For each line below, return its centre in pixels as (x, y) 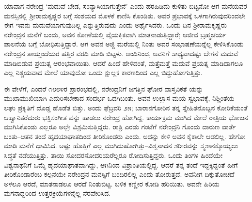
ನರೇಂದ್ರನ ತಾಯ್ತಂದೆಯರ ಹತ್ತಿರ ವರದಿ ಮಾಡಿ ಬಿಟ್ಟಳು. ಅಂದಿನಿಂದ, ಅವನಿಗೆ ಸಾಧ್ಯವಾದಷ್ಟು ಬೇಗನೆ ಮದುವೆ (121, 53)
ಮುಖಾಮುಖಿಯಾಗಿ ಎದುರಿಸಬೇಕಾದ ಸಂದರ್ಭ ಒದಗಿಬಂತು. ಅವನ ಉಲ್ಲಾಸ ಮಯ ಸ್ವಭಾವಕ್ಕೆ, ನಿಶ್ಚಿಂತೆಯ (119, 98)
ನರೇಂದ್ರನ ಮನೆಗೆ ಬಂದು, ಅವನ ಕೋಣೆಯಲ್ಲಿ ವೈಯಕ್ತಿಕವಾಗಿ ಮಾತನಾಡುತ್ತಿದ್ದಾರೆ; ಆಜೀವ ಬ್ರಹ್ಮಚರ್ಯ (115, 34)
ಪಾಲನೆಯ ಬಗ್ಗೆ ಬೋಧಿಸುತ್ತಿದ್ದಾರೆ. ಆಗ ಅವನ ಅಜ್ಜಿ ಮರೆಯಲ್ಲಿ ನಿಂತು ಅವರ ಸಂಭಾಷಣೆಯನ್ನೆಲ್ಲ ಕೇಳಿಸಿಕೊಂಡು (124, 44)
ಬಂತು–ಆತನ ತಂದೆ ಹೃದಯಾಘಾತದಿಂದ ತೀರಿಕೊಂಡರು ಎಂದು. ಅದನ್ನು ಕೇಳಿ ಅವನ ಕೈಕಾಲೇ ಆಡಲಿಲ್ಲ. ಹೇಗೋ (125, 136)
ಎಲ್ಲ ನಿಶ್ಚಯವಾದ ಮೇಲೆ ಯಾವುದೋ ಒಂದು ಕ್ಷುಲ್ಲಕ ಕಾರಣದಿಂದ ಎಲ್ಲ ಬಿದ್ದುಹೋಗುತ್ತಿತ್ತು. (103, 72)
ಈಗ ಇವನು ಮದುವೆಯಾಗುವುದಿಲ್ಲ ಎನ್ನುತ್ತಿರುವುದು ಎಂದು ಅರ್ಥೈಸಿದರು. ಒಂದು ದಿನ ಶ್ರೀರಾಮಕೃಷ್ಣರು (115, 25)
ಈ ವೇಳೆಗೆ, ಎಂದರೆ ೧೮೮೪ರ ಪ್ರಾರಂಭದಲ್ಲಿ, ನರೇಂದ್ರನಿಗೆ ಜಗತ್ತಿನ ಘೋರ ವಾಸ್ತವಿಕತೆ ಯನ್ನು (104, 88)
